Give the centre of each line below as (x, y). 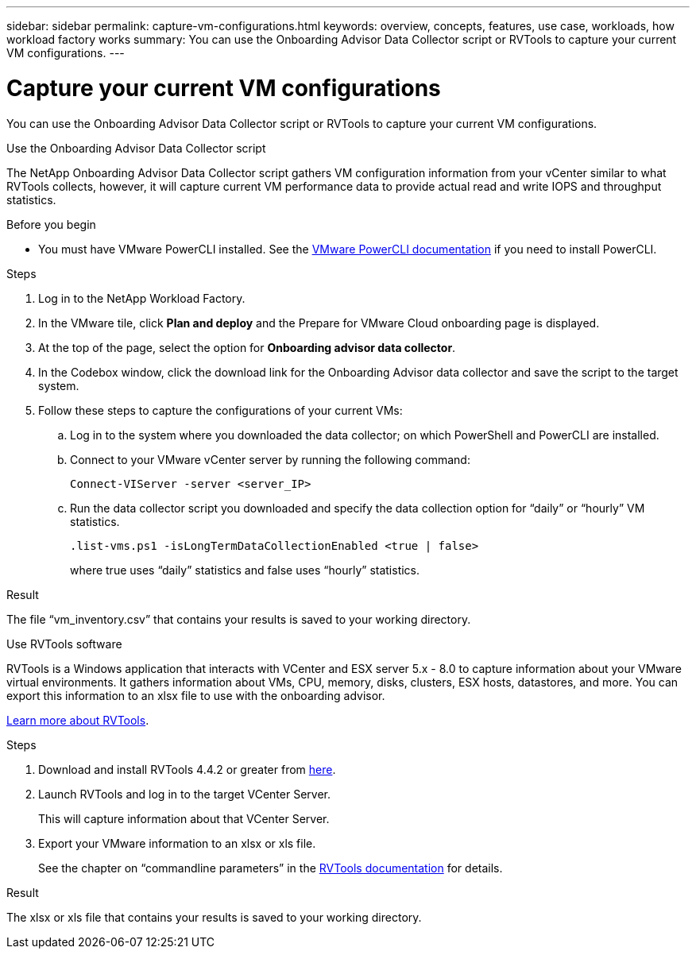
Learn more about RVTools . (78, 720)
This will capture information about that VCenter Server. (184, 818)
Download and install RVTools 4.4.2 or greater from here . (187, 769)
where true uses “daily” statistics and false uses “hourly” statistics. (245, 570)
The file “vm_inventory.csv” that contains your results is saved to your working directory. (239, 619)
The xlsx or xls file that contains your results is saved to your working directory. (214, 917)
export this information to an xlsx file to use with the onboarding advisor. (196, 695)
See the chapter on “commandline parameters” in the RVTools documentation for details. (271, 868)
